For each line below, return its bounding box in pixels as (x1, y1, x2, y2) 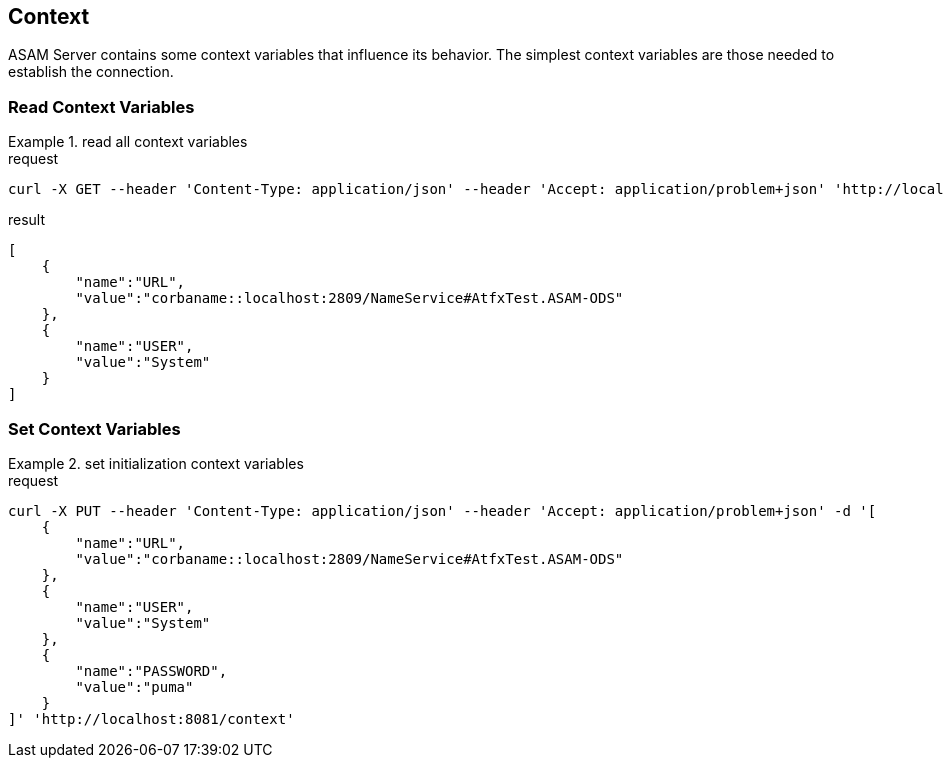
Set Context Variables (8, 418, 181, 439)
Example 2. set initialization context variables (8, 454, 304, 472)
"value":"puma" (75, 678, 194, 695)
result (8, 211, 46, 229)
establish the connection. (8, 63, 174, 81)
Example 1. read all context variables (8, 133, 248, 151)
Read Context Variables (8, 96, 195, 117)
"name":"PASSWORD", (75, 662, 228, 679)
